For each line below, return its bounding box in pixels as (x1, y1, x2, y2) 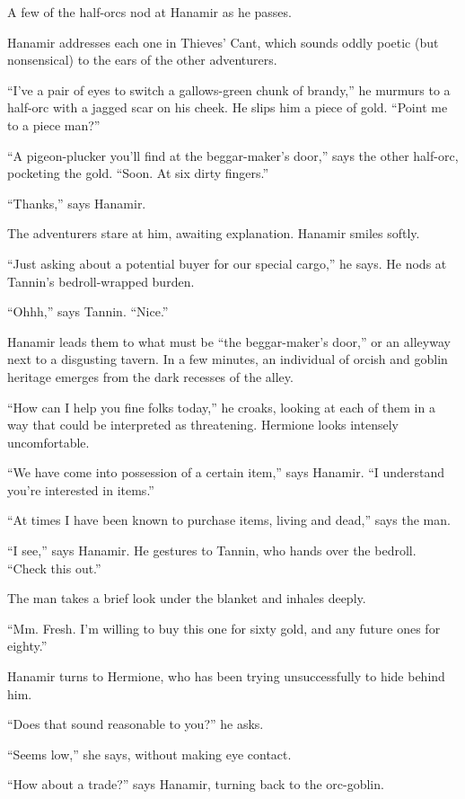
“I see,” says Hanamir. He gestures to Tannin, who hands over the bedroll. (7, 541, 417, 560)
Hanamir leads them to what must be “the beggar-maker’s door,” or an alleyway (7, 332, 451, 351)
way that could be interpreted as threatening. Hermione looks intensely (7, 415, 399, 434)
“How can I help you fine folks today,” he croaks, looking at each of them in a (7, 397, 435, 416)
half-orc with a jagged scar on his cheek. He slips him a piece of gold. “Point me (7, 98, 448, 117)
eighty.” (7, 636, 48, 655)
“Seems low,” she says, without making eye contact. (7, 744, 292, 763)
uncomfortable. (7, 432, 90, 451)
